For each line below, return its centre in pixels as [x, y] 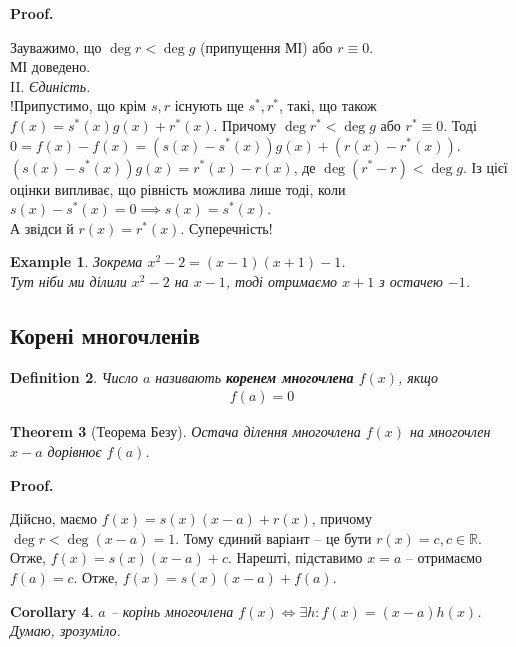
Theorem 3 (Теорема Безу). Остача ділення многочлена [185, 431]
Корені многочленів [105, 334]
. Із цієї [485, 166]
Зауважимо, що [56, 46]
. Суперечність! [226, 227]
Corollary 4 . [52, 610]
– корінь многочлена [172, 610]
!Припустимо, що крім [78, 105]
